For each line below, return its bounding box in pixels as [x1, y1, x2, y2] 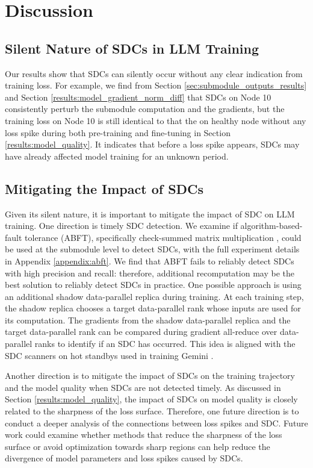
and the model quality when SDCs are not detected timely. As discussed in [5, 381, 281, 393]
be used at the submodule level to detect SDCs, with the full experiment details [5, 243, 300, 255]
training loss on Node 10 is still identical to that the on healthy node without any [5, 114, 306, 126]
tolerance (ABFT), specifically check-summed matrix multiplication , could [25, 231, 302, 243]
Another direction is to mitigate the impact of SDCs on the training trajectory [5, 369, 296, 382]
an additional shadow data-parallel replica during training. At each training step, [5, 290, 304, 302]
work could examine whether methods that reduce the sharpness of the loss [5, 428, 282, 441]
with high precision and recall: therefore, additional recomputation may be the [5, 266, 294, 279]
